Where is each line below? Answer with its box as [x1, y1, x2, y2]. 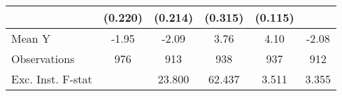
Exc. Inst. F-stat [11, 71, 92, 87]
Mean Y [11, 30, 51, 46]
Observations [11, 50, 75, 67]
